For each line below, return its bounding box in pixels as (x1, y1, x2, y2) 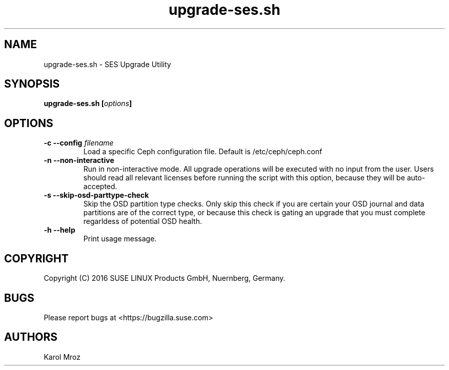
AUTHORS (4, 331, 58, 344)
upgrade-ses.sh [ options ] (44, 99, 132, 108)
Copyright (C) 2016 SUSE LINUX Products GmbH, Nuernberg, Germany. (44, 274, 285, 283)
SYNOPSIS (4, 77, 60, 91)
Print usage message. (83, 234, 157, 243)
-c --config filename (44, 138, 114, 148)
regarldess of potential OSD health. (83, 217, 202, 226)
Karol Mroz (44, 352, 81, 361)
